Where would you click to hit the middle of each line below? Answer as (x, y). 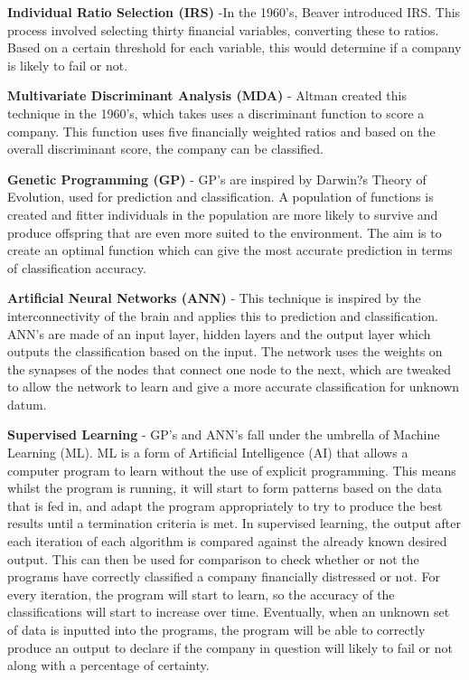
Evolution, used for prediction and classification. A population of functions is (220, 197)
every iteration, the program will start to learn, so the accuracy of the (201, 594)
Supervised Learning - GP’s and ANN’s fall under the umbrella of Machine (224, 434)
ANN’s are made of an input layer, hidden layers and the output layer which (219, 333)
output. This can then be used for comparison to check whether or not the (213, 558)
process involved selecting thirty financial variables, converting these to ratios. (223, 29)
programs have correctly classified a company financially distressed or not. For (224, 576)
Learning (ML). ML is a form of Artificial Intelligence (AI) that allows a (208, 453)
